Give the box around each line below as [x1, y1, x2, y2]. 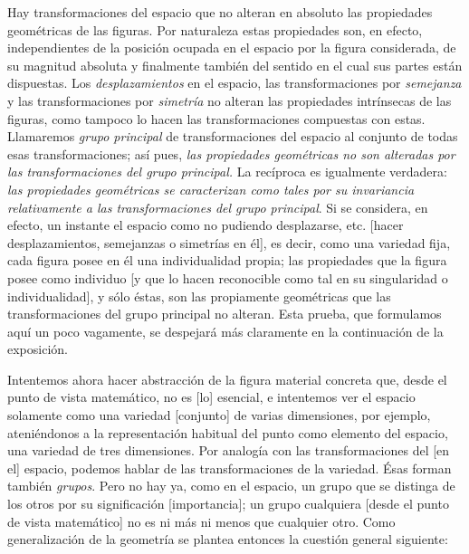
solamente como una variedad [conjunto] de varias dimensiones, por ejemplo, [7, 406, 431, 425]
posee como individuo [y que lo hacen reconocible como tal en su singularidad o [7, 268, 448, 287]
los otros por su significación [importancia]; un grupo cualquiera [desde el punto [7, 494, 449, 513]
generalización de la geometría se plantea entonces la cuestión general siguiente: [7, 530, 448, 549]
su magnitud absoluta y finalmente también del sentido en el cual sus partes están [7, 55, 463, 74]
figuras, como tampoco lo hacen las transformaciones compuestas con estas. [7, 109, 426, 128]
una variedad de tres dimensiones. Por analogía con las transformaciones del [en [7, 441, 450, 460]
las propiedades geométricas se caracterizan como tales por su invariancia [7, 179, 415, 198]
